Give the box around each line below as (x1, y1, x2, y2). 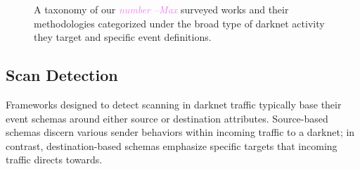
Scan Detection (6, 64, 118, 86)
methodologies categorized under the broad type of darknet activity (34, 15, 325, 30)
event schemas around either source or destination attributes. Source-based (6, 111, 328, 125)
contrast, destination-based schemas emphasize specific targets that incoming (6, 138, 337, 153)
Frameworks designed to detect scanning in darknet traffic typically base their (6, 96, 342, 111)
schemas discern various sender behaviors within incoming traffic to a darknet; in (6, 125, 355, 139)
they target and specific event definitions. (34, 30, 212, 44)
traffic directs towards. (6, 152, 103, 167)
